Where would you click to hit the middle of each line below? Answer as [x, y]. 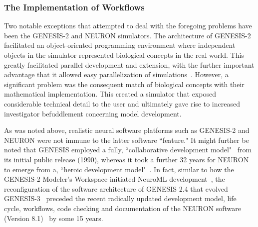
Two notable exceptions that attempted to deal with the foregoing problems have [128, 26]
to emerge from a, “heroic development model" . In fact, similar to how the [119, 169]
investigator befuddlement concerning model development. [93, 113]
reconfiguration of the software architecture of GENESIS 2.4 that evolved [116, 188]
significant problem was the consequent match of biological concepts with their [124, 84]
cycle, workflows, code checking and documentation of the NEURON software [123, 208]
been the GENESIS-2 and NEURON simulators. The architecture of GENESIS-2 [128, 35]
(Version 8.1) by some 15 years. [54, 218]
